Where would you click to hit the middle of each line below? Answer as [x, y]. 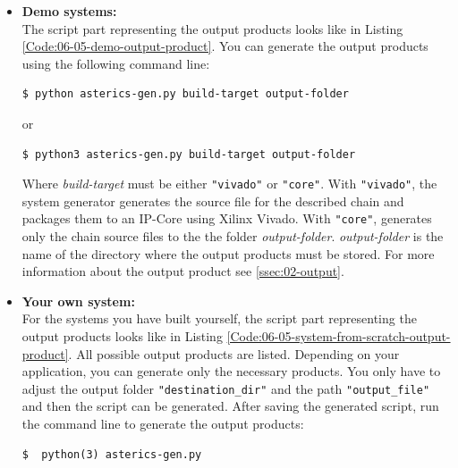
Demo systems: [69, 11]
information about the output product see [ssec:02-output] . [183, 271]
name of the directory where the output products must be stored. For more [228, 253]
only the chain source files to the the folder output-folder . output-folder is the [233, 236]
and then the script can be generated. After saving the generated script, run [230, 406]
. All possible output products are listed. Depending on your [234, 353]
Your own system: [78, 301]
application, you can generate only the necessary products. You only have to [231, 371]
